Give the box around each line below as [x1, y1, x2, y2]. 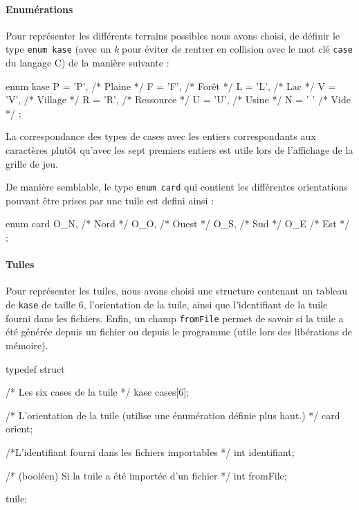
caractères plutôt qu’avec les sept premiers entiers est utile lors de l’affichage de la [6, 143, 353, 157]
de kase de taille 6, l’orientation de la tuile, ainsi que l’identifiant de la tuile [6, 297, 328, 312]
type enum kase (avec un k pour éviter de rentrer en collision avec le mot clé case [6, 42, 353, 56]
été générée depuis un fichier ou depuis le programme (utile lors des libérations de [6, 324, 352, 339]
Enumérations [6, 1, 73, 16]
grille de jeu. [6, 156, 58, 170]
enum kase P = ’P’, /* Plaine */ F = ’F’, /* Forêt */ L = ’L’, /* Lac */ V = [6, 78, 336, 93]
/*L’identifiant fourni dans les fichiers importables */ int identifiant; [6, 444, 295, 459]
